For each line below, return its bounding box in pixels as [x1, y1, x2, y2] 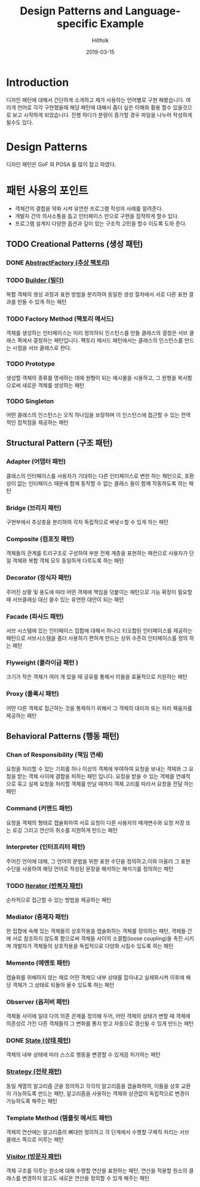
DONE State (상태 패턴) [6, 1036, 71, 1044]
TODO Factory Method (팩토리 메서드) [6, 315, 115, 323]
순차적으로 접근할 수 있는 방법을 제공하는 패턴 [6, 896, 112, 904]
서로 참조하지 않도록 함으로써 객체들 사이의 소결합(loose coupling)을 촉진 [12, 935, 183, 942]
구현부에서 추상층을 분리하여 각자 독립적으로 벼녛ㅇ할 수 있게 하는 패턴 [6, 518, 169, 525]
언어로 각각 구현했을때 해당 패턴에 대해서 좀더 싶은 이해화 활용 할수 [17, 104, 172, 111]
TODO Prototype [6, 360, 56, 368]
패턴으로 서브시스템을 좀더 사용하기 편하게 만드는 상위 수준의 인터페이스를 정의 [6, 634, 188, 642]
